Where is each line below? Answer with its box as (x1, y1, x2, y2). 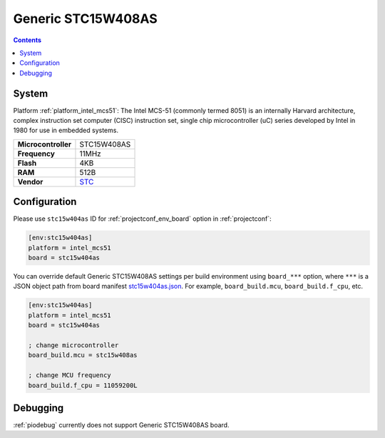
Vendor (17, 176, 43, 186)
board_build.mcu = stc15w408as (28, 351, 138, 359)
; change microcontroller (28, 342, 119, 349)
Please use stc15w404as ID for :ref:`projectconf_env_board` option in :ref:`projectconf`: (13, 214, 272, 223)
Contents (13, 36, 42, 44)
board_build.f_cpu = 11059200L (28, 381, 138, 389)
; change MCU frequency (28, 372, 112, 379)
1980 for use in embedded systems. (13, 126, 119, 135)
